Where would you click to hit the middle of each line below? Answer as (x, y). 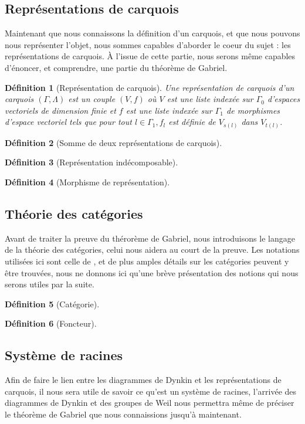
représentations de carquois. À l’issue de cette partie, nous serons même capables (150, 56)
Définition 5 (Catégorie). (52, 303)
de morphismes (253, 110)
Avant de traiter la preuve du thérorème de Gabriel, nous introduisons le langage (150, 238)
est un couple (92, 99)
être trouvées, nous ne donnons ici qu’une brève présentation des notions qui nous (152, 272)
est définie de (192, 122)
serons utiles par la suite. (50, 284)
